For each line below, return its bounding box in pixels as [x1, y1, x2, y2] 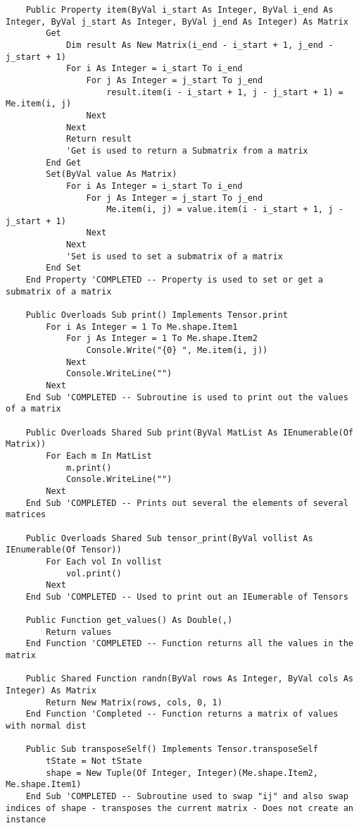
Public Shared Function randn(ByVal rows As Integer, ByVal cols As [25, 674, 353, 684]
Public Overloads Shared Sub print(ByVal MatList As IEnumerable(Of [25, 427, 353, 438]
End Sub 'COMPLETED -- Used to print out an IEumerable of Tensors [25, 591, 348, 602]
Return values [46, 626, 112, 637]
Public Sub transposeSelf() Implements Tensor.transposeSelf [25, 744, 318, 755]
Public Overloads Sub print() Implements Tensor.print [25, 310, 288, 321]
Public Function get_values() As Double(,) [25, 615, 233, 626]
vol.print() [65, 568, 122, 579]
